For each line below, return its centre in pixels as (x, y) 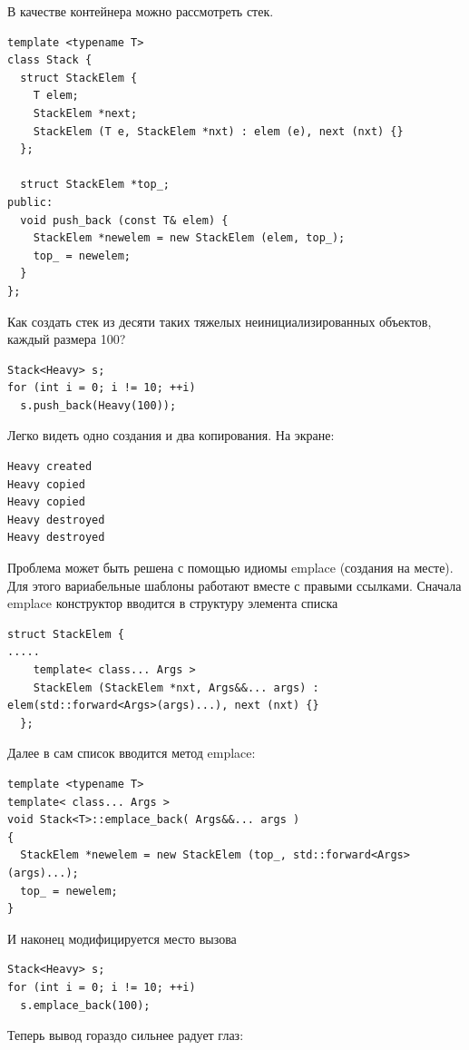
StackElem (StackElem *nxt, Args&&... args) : (176, 687)
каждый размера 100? (67, 339)
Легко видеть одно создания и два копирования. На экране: (171, 435)
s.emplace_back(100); (85, 1005)
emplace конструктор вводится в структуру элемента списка (173, 603)
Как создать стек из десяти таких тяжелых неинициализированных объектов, (220, 321)
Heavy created (50, 467)
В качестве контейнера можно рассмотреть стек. (141, 11)
